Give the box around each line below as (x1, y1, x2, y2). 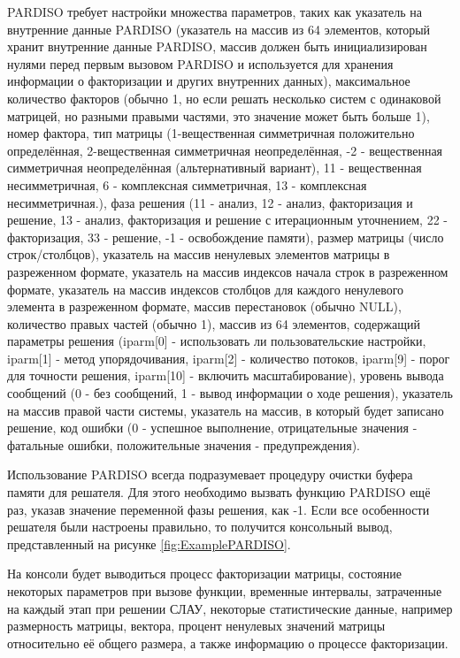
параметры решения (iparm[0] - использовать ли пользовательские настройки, (7, 332, 426, 350)
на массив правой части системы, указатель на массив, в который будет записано (7, 401, 444, 419)
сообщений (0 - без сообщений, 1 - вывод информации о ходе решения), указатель (7, 384, 453, 402)
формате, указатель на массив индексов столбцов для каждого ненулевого (7, 279, 404, 298)
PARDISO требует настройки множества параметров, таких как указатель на (7, 3, 422, 20)
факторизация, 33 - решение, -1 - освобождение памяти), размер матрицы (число (7, 227, 444, 246)
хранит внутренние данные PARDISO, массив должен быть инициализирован (7, 37, 427, 56)
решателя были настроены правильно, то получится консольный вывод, (7, 517, 393, 536)
